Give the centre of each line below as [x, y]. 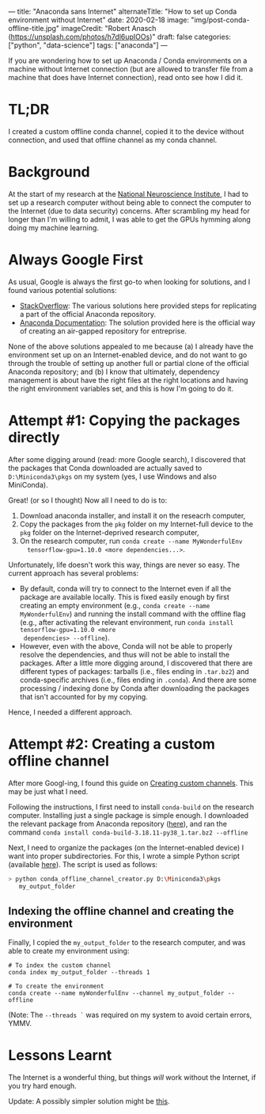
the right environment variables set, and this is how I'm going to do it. [121, 388]
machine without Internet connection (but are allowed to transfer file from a [131, 69]
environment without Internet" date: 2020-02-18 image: [99, 20]
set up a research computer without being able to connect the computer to [130, 202]
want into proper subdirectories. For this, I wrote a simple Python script [124, 856]
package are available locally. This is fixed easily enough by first [124, 597]
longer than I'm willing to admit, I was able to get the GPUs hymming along [129, 219]
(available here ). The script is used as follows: [83, 864]
